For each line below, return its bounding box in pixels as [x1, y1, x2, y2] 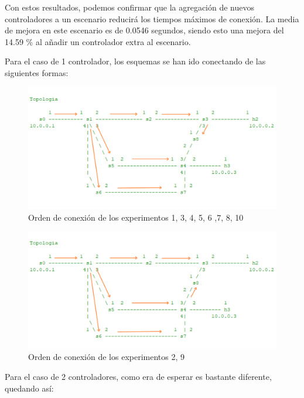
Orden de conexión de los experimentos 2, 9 [28, 351, 185, 363]
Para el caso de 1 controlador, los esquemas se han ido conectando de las [5, 55, 266, 67]
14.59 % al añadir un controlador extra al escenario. [5, 35, 191, 47]
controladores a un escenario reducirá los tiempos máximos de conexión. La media [5, 12, 299, 25]
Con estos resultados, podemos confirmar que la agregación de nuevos [5, 1, 255, 13]
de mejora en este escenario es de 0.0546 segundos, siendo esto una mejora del [5, 24, 284, 36]
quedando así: [5, 382, 54, 394]
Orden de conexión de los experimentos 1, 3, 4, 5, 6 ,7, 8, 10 [28, 211, 244, 224]
